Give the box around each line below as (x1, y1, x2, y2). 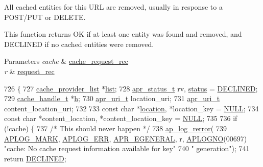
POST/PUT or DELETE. (4, 11, 86, 22)
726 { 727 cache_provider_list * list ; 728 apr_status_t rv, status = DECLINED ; (4, 83, 258, 93)
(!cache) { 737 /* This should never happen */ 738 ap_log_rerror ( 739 (4, 123, 227, 133)
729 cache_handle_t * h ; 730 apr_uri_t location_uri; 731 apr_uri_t (4, 93, 220, 104)
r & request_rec (4, 65, 55, 76)
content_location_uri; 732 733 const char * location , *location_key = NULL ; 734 (4, 103, 259, 113)
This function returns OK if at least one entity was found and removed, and (4, 29, 242, 39)
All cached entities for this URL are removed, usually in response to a (4, 2, 223, 12)
